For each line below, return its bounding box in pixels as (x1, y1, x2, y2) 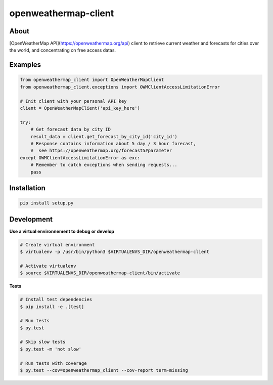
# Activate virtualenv (20, 263, 76, 269)
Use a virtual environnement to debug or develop (9, 228, 115, 234)
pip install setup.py (20, 200, 74, 206)
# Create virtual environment (20, 242, 95, 247)
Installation (9, 184, 45, 192)
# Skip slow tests (20, 339, 66, 345)
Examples (9, 61, 41, 69)
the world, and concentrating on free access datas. (9, 47, 116, 53)
